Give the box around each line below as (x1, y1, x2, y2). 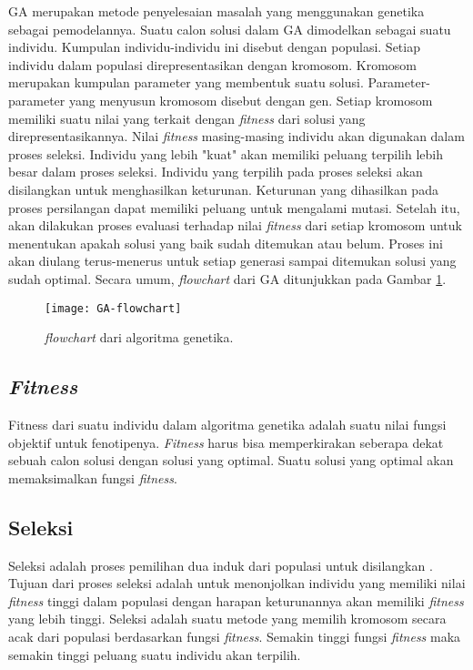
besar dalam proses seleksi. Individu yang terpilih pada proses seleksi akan (8, 162, 423, 181)
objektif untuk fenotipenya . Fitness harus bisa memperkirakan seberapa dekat (8, 432, 444, 452)
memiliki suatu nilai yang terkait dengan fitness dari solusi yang (8, 108, 366, 127)
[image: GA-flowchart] (45, 301, 182, 315)
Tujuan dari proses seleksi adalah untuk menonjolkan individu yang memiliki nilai (8, 574, 466, 593)
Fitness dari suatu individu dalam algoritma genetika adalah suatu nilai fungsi (8, 414, 447, 433)
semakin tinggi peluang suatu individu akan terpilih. (8, 645, 301, 664)
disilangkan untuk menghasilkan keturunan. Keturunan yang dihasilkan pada (8, 179, 438, 198)
